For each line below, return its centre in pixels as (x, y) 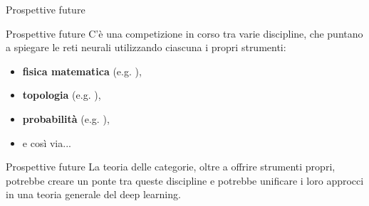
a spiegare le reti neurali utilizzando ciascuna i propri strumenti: (146, 47)
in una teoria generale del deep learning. (93, 194)
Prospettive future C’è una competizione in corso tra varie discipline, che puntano (184, 33)
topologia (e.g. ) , (62, 95)
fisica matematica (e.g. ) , (82, 71)
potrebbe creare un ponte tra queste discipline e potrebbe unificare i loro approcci (185, 180)
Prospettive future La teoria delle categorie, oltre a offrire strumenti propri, (171, 167)
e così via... (47, 142)
